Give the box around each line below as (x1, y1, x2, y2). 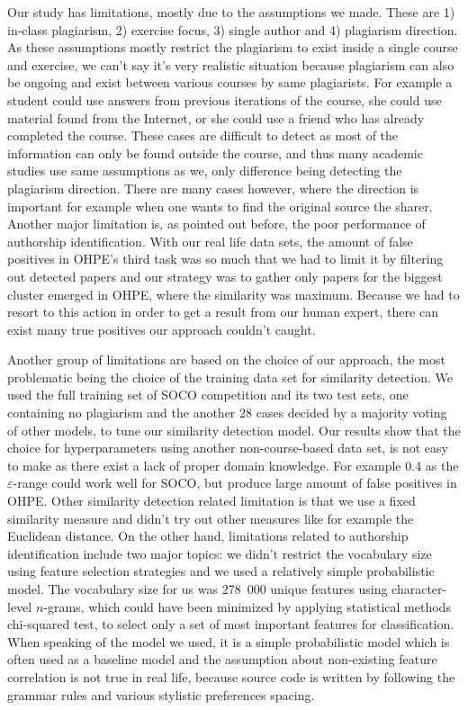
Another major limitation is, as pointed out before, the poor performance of (7, 214, 426, 233)
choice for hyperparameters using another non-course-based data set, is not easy (7, 438, 448, 457)
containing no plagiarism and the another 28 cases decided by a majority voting (7, 403, 447, 422)
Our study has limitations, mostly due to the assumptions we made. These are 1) (7, 3, 455, 21)
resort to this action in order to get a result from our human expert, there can (7, 302, 438, 321)
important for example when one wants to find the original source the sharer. (7, 196, 433, 215)
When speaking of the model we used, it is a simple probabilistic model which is (7, 632, 450, 651)
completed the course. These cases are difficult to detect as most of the (7, 126, 399, 145)
